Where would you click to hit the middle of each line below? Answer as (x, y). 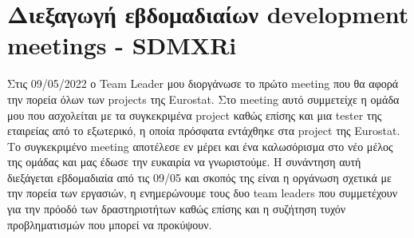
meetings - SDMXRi (122, 45)
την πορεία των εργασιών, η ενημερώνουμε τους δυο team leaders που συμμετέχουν (203, 193)
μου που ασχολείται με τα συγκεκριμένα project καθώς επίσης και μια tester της (195, 115)
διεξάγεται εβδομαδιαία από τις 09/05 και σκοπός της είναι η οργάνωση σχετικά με (199, 177)
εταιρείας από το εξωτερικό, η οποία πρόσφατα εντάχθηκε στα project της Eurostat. (204, 131)
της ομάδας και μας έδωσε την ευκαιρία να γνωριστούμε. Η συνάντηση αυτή (184, 162)
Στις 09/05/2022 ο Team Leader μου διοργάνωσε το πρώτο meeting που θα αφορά (203, 83)
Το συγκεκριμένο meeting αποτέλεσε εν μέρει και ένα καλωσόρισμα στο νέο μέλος (200, 146)
